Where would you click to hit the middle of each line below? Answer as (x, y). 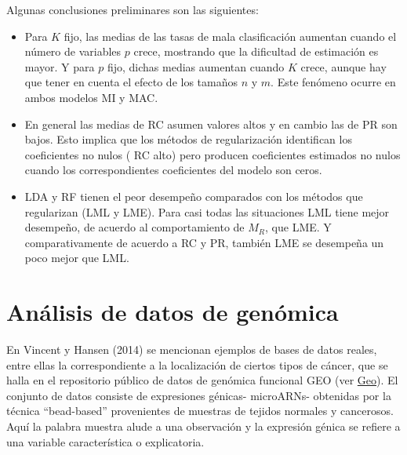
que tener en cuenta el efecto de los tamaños (131, 82)
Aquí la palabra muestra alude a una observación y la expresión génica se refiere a (203, 426)
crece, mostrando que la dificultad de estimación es (256, 51)
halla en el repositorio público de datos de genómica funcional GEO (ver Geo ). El (202, 380)
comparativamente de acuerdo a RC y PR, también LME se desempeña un (204, 242)
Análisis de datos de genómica (173, 312)
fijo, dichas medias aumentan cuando (196, 66)
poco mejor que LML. (77, 258)
